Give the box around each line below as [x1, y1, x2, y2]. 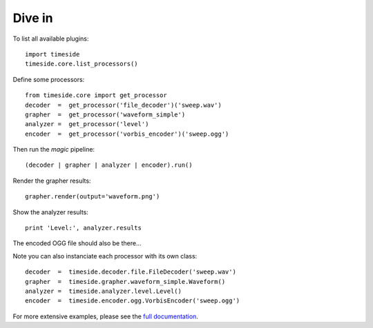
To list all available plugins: [12, 34, 89, 43]
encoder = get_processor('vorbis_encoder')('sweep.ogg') [25, 130, 229, 138]
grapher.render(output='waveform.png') [25, 193, 160, 201]
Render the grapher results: [12, 176, 91, 185]
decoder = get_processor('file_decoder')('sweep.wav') [25, 101, 222, 109]
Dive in [12, 10, 53, 25]
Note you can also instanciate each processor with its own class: [12, 252, 198, 260]
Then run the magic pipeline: [12, 145, 95, 154]
